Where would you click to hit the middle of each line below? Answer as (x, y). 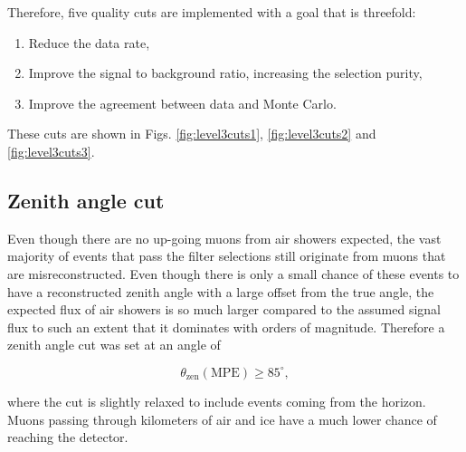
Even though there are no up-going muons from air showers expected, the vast (224, 238)
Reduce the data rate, (89, 42)
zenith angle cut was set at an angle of (114, 345)
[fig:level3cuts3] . (51, 151)
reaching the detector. (68, 437)
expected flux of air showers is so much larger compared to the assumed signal (224, 309)
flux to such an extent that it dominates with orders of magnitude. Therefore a (226, 327)
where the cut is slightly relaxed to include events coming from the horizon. (217, 401)
